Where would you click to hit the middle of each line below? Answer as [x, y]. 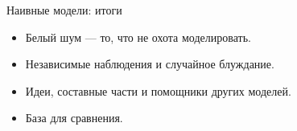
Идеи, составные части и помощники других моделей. [158, 90]
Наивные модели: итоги [64, 10]
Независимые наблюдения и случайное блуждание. [150, 64]
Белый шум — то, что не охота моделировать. [138, 37]
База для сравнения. [74, 118]
